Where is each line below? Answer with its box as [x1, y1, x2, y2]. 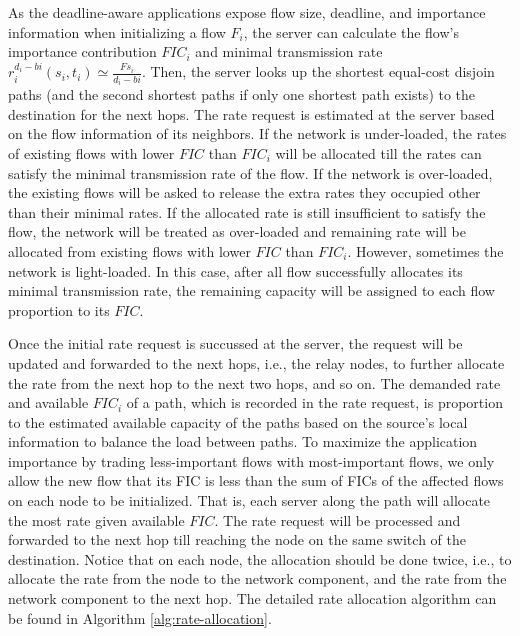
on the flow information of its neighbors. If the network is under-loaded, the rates [8, 123, 507, 144]
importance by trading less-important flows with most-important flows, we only [8, 450, 495, 471]
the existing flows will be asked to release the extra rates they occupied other [8, 182, 481, 203]
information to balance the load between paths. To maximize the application [8, 431, 478, 452]
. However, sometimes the [347, 240, 504, 261]
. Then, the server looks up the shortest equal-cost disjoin [141, 61, 495, 82]
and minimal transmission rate [195, 41, 383, 62]
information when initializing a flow [8, 21, 226, 42]
